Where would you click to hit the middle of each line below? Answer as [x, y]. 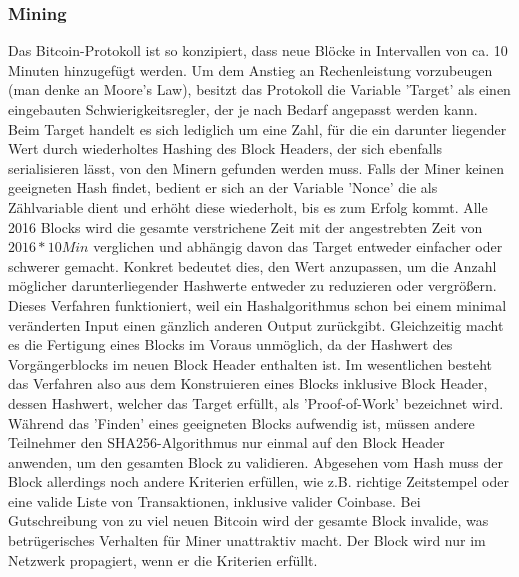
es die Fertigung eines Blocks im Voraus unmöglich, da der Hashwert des [230, 344]
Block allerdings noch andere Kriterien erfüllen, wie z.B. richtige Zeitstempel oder [258, 481]
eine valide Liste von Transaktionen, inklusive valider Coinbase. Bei [214, 500]
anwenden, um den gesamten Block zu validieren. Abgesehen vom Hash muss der [255, 461]
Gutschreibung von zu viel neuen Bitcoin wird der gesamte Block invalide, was [248, 520]
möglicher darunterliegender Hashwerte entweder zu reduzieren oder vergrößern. [252, 285]
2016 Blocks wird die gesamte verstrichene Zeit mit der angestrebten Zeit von [245, 226]
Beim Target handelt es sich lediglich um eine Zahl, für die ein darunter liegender [257, 128]
